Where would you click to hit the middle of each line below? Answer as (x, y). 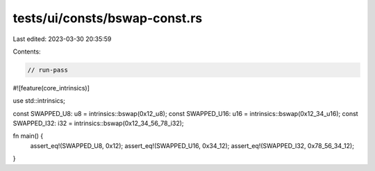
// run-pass (48, 70)
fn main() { (28, 136)
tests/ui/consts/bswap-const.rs (108, 18)
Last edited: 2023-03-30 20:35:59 (62, 39)
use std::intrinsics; (39, 101)
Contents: (27, 51)
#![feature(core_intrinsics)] (51, 88)
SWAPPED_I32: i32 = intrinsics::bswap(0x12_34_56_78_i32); (98, 123)
